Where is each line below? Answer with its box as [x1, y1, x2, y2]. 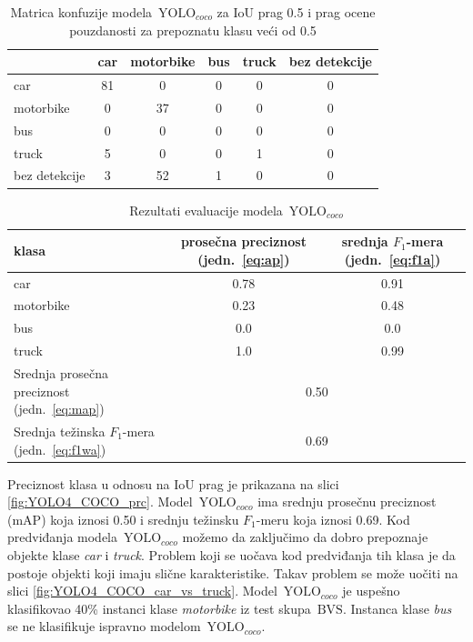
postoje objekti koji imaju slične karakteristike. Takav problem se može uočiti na [7, 563, 458, 582]
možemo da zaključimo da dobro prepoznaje [182, 527, 428, 547]
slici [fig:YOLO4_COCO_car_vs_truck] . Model [7, 581, 277, 600]
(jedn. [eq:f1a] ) [344, 249, 441, 268]
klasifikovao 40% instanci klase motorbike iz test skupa [7, 598, 311, 617]
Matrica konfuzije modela [10, 3, 153, 21]
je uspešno [342, 581, 400, 600]
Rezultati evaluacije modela [129, 200, 283, 219]
